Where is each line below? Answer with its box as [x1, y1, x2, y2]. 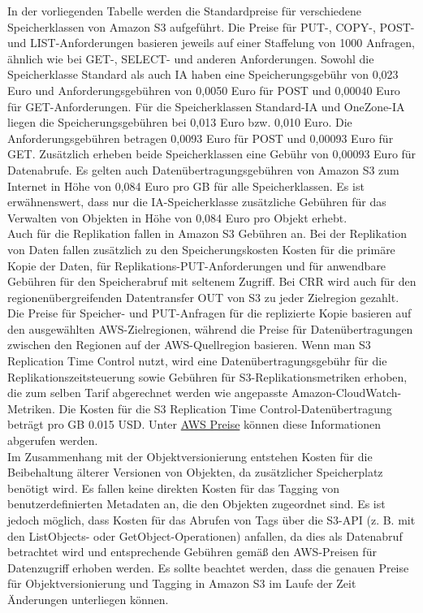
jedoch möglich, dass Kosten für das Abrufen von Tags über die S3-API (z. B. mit [7, 512, 416, 528]
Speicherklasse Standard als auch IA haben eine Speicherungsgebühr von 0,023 [7, 66, 399, 83]
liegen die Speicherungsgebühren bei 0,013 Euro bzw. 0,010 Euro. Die [7, 114, 352, 131]
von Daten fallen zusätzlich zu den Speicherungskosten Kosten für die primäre [7, 240, 395, 257]
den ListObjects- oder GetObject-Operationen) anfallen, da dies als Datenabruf [7, 527, 403, 544]
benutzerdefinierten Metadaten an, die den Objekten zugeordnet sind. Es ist [7, 495, 386, 512]
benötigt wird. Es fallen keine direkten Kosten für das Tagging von [7, 479, 339, 496]
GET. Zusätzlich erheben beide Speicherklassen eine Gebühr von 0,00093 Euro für [7, 145, 417, 162]
